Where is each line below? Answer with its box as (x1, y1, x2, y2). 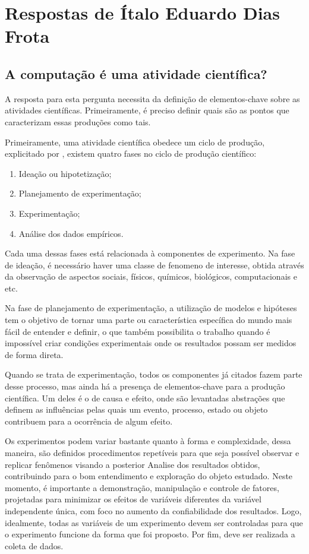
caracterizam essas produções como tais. (5, 115, 151, 128)
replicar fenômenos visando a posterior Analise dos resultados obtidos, (5, 458, 260, 470)
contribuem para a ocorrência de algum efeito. (5, 414, 173, 427)
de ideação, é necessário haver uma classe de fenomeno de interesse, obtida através (5, 258, 304, 271)
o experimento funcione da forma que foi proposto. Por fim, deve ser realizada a (5, 528, 295, 540)
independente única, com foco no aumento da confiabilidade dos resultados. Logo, (5, 504, 302, 517)
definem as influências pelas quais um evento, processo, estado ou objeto (5, 403, 268, 416)
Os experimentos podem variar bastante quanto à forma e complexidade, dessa (5, 435, 291, 447)
